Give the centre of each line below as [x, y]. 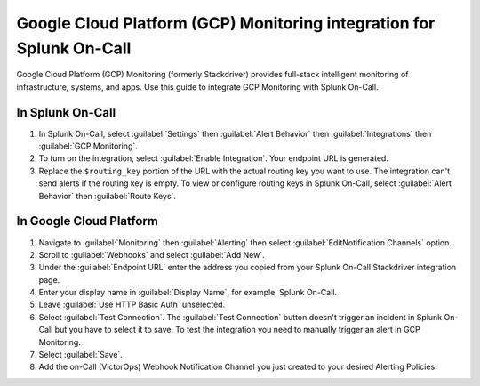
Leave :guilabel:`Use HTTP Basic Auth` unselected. [132, 305]
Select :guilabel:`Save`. [81, 355]
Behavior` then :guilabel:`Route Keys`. [108, 196]
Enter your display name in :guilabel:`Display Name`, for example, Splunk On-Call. [188, 293]
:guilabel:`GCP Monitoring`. [88, 146]
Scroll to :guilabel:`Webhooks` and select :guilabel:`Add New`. [152, 254]
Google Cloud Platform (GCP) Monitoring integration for [226, 23]
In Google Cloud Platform [88, 221]
